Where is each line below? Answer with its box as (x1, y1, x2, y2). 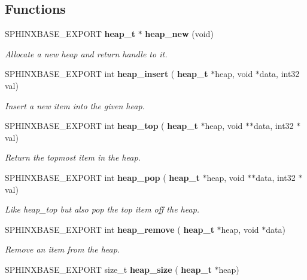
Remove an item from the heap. (5, 243, 120, 256)
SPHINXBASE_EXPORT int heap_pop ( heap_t (5, 171, 200, 183)
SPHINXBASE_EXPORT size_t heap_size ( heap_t (5, 263, 212, 275)
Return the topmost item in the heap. (5, 151, 141, 164)
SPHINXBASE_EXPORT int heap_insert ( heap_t (5, 67, 208, 80)
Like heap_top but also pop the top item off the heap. (5, 203, 200, 216)
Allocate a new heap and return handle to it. (5, 47, 168, 60)
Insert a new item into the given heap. (5, 99, 145, 112)
